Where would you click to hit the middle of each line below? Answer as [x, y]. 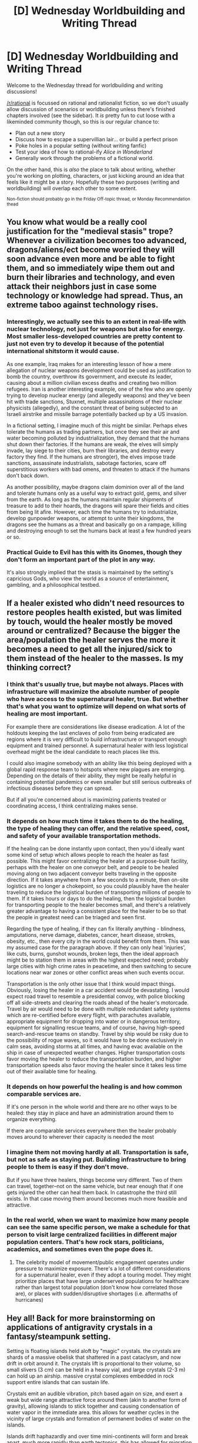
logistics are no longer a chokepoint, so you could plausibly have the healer [98, 886]
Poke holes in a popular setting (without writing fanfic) [81, 145]
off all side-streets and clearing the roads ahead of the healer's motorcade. [98, 1002]
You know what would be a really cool [77, 222]
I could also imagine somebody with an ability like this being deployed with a [99, 763]
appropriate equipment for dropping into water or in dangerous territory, [94, 1021]
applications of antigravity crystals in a [80, 1327]
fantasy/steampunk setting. [59, 1337]
